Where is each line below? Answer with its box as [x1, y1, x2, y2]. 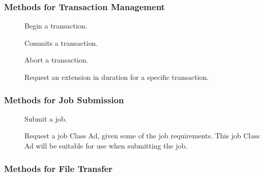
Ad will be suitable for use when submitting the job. [24, 140, 188, 151]
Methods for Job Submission [4, 93, 124, 106]
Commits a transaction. [24, 37, 98, 48]
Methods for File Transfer [4, 162, 113, 174]
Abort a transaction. [24, 54, 89, 65]
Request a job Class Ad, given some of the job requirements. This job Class [24, 130, 260, 141]
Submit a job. [24, 113, 67, 124]
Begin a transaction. [24, 20, 87, 31]
